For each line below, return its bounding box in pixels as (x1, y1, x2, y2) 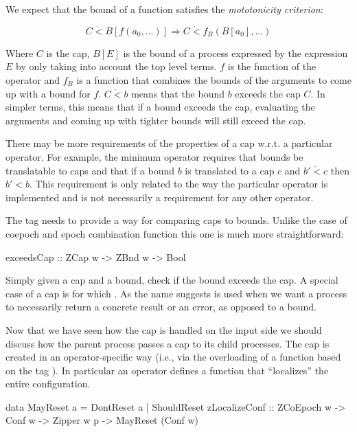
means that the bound (131, 86, 225, 100)
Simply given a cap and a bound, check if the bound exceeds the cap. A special (5, 273, 338, 287)
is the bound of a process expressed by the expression (123, 45, 348, 60)
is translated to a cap (185, 163, 275, 177)
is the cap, (46, 45, 90, 60)
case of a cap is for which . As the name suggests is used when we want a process (5, 286, 347, 300)
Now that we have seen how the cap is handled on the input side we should (5, 322, 322, 337)
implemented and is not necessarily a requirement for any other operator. (5, 190, 314, 204)
